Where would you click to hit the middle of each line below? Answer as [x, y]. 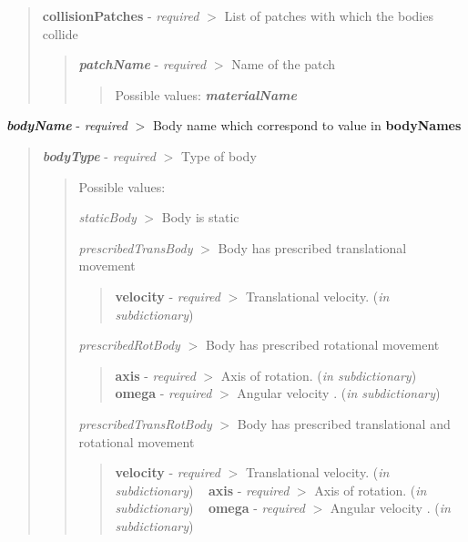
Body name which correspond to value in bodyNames [307, 125]
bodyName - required [67, 125]
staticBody [107, 217]
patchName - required [142, 64]
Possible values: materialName [206, 94]
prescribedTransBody [136, 247]
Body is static [200, 217]
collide [60, 33]
